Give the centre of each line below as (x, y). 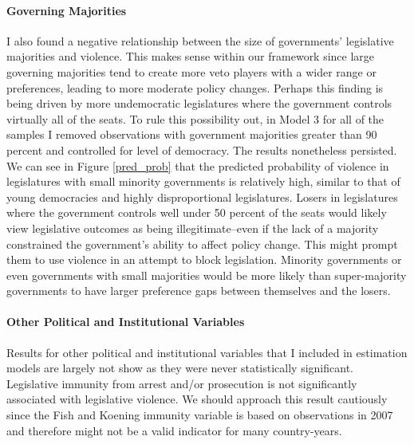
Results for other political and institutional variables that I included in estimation (207, 352)
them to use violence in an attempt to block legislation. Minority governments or (204, 259)
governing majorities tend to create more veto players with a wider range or (191, 71)
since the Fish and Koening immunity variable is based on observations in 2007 (200, 415)
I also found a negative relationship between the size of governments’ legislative (200, 40)
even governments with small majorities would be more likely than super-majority (207, 275)
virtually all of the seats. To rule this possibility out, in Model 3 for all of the (195, 118)
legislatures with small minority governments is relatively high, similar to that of (203, 181)
